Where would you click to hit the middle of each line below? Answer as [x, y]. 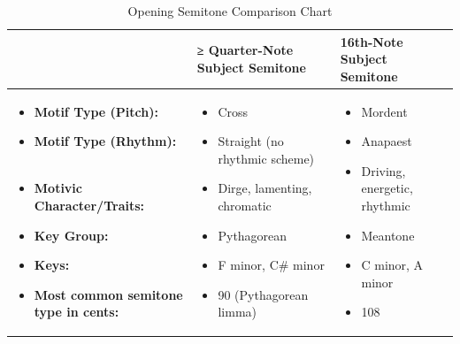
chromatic [245, 205]
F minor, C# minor [271, 265]
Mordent [384, 111]
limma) [238, 312]
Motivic [58, 188]
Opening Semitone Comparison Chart [230, 11]
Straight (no [251, 141]
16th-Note [372, 41]
